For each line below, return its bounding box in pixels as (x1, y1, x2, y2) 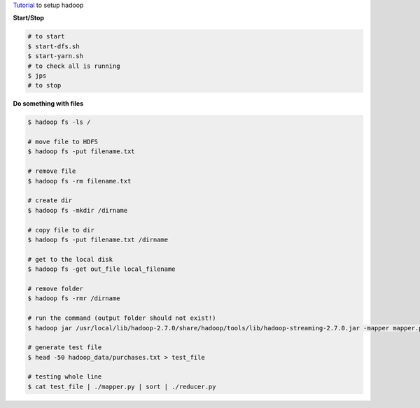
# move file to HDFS (27, 138, 98, 146)
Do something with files (13, 99, 84, 108)
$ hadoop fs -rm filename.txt (27, 177, 132, 185)
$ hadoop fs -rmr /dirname (27, 295, 120, 302)
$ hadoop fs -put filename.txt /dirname (27, 235, 168, 244)
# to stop (27, 81, 62, 90)
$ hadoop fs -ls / (27, 118, 91, 126)
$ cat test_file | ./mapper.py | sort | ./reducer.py (27, 382, 216, 391)
